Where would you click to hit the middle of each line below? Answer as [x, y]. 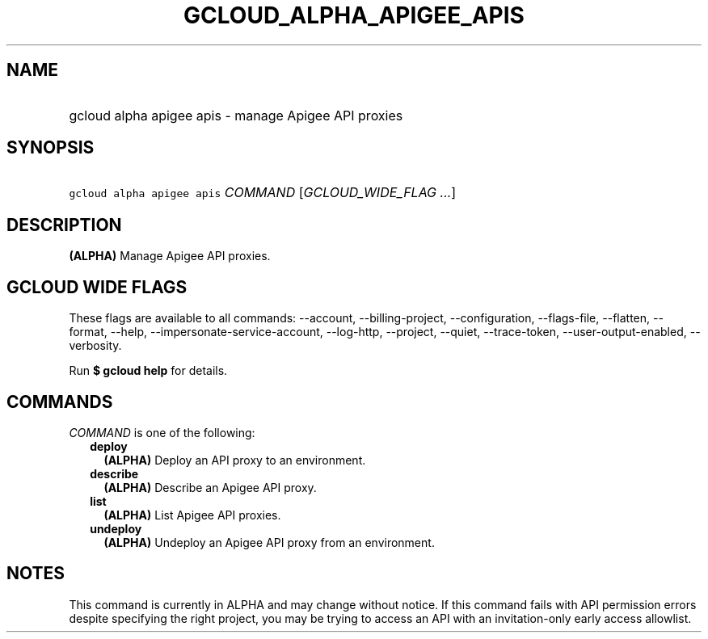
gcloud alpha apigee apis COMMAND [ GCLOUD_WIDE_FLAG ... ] [263, 193]
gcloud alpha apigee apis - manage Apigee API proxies [236, 115]
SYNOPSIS [51, 148]
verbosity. [95, 346]
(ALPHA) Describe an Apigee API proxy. [210, 487]
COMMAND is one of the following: [162, 432]
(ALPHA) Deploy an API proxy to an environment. [235, 460]
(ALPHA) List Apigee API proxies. [192, 515]
